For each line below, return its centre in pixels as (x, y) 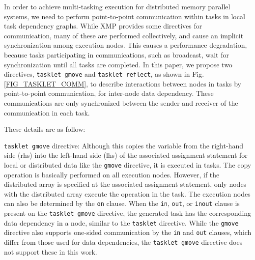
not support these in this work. (51, 251)
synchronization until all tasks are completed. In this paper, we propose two (118, 64)
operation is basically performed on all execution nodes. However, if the (112, 174)
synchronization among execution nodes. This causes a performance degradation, (126, 45)
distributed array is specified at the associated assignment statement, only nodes (125, 184)
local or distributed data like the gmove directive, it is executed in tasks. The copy (128, 165)
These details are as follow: (45, 129)
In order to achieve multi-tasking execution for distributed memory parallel (117, 6)
